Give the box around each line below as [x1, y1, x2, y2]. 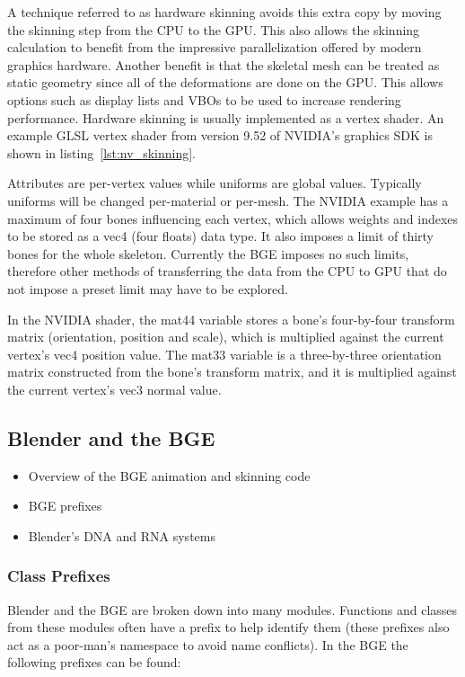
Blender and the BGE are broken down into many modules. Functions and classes [7, 600, 458, 619]
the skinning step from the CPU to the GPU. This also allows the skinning [7, 20, 420, 39]
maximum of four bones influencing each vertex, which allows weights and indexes [7, 209, 459, 227]
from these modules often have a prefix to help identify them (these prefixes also [7, 618, 450, 637]
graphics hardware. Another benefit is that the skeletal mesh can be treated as [7, 55, 440, 74]
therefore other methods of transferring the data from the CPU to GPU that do [7, 262, 447, 281]
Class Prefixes [7, 565, 110, 587]
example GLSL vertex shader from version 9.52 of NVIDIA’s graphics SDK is [7, 126, 433, 145]
